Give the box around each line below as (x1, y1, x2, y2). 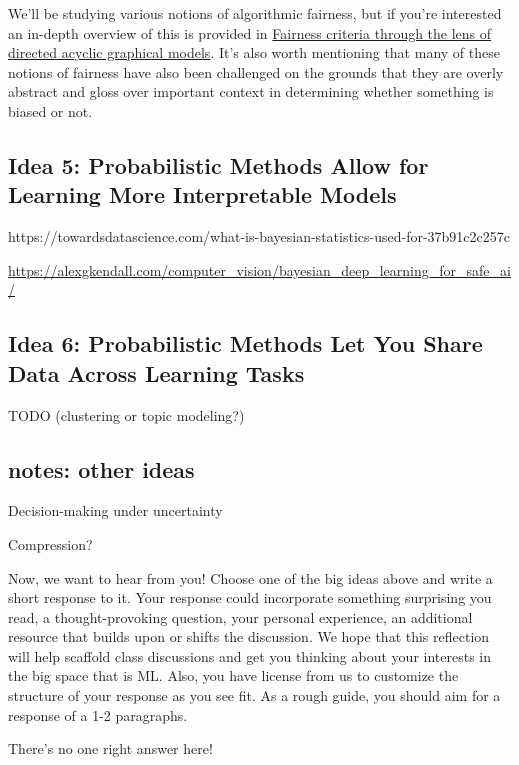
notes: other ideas (8, 453, 195, 484)
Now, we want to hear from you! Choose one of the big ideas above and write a (8, 567, 493, 588)
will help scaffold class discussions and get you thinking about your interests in (8, 645, 491, 666)
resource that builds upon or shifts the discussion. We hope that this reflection (8, 626, 490, 647)
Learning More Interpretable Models (8, 179, 397, 210)
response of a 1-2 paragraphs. (8, 704, 188, 725)
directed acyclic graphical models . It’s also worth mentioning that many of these (8, 42, 500, 63)
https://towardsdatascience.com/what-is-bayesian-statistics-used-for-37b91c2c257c (8, 226, 510, 247)
